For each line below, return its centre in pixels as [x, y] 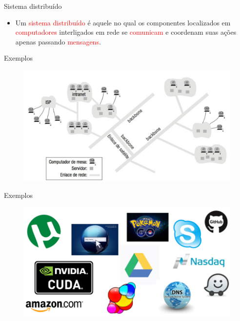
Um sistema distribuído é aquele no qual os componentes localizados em [123, 22]
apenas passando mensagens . [58, 41]
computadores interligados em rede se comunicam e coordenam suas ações [126, 32]
